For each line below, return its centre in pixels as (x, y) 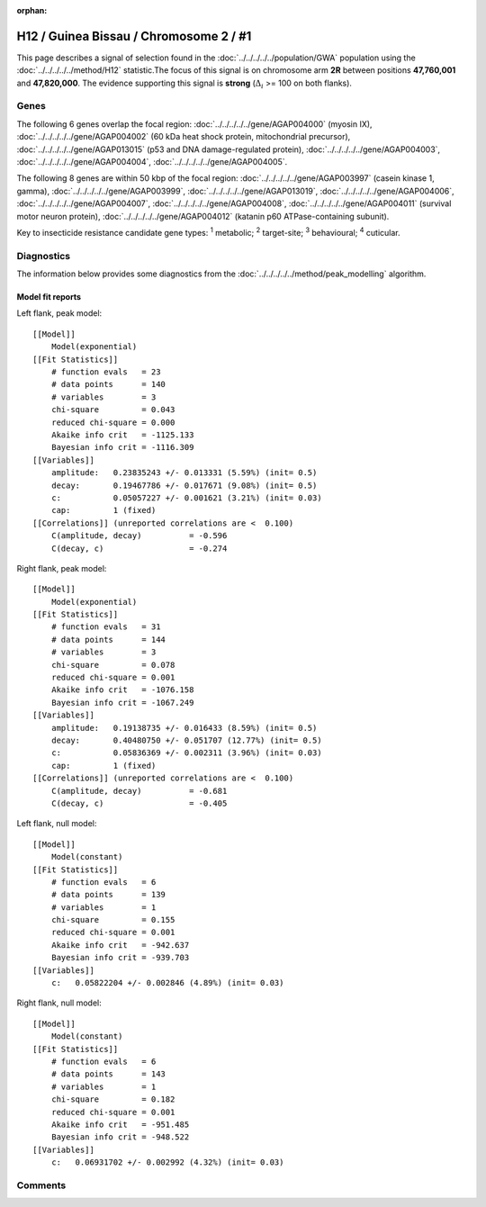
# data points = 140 (108, 384)
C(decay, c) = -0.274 (139, 548)
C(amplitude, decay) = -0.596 (139, 536)
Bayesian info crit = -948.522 (120, 1137)
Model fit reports (49, 297)
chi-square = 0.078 (113, 665)
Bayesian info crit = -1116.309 (122, 447)
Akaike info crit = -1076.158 (122, 690)
